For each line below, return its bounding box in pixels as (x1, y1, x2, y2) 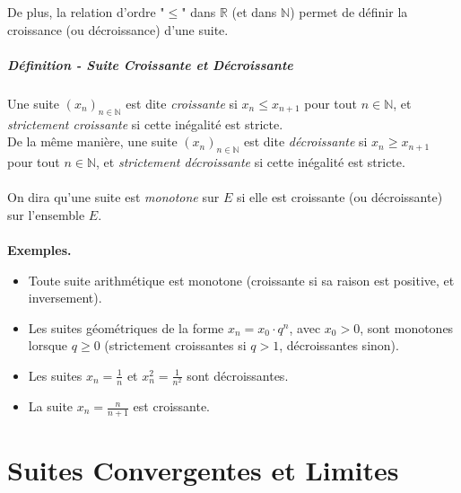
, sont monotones (360, 318, 454, 337)
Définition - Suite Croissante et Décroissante (7, 55, 293, 74)
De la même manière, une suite (7, 132, 178, 151)
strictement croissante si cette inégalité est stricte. (7, 114, 283, 133)
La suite (28, 397, 74, 416)
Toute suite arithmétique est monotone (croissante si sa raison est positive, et (28, 270, 455, 289)
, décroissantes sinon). (279, 336, 399, 355)
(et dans (231, 3, 277, 21)
